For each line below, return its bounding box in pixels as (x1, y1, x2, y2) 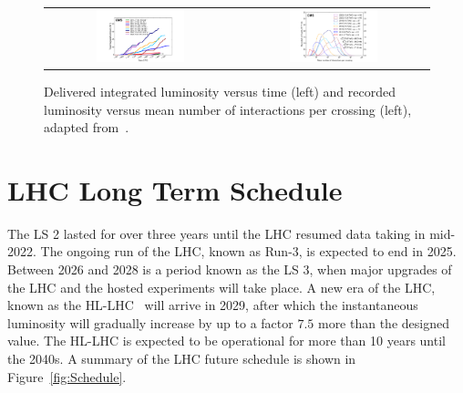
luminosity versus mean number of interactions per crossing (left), (44, 99, 412, 119)
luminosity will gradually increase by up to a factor (7, 313, 293, 332)
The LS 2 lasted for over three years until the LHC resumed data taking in (7, 223, 426, 243)
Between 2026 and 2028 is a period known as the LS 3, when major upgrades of (7, 260, 452, 278)
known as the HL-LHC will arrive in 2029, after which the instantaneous (7, 295, 418, 315)
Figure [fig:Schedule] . (7, 367, 127, 386)
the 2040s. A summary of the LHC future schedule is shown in (7, 348, 356, 367)
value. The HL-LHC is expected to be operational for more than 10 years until (7, 331, 446, 350)
